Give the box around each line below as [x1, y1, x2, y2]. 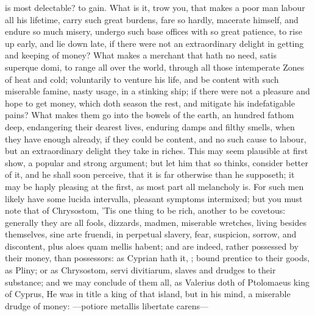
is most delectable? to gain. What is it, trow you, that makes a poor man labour [5, 1, 305, 13]
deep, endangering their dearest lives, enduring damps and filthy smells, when [5, 120, 295, 133]
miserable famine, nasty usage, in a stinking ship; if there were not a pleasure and [5, 85, 310, 97]
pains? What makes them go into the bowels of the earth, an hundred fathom [5, 108, 294, 121]
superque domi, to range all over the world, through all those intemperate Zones [5, 60, 305, 73]
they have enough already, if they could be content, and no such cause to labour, [5, 132, 306, 145]
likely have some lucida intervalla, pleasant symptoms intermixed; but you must [5, 192, 303, 205]
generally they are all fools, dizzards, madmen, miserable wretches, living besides [5, 216, 306, 228]
